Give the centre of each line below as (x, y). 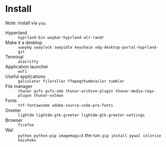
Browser (14, 120)
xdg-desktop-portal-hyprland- (127, 47)
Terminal (14, 57)
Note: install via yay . (26, 23)
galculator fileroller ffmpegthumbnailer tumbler (71, 81)
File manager (19, 86)
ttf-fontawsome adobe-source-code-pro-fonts (66, 105)
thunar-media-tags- (136, 91)
